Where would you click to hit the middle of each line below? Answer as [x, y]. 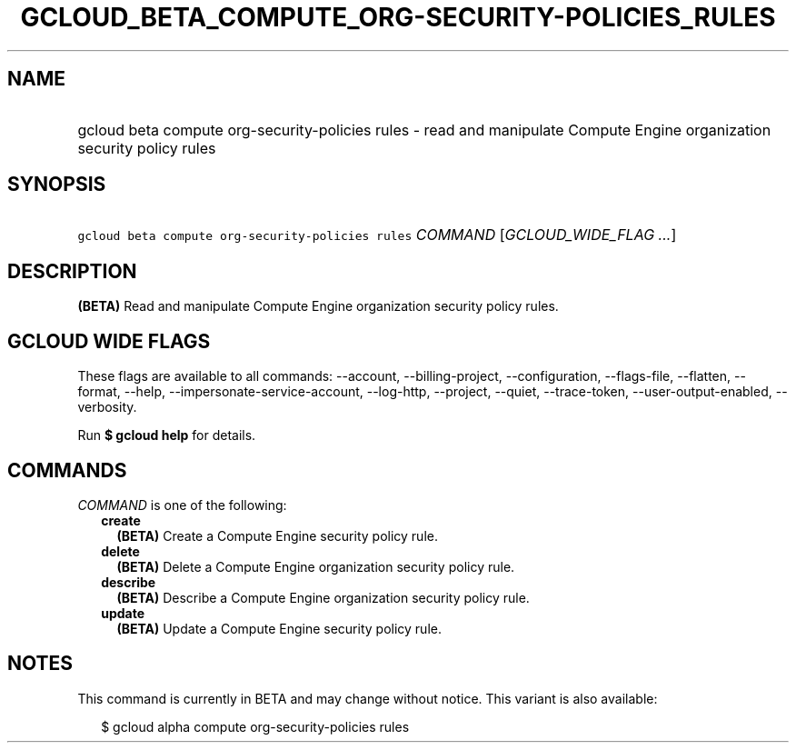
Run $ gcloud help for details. [167, 435]
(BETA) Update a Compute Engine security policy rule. [279, 628]
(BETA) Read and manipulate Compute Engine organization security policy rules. [318, 306]
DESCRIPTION [72, 271]
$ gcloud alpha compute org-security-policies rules [255, 726]
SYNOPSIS [57, 185]
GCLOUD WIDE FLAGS [109, 341]
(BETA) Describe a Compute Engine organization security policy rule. [323, 597]
